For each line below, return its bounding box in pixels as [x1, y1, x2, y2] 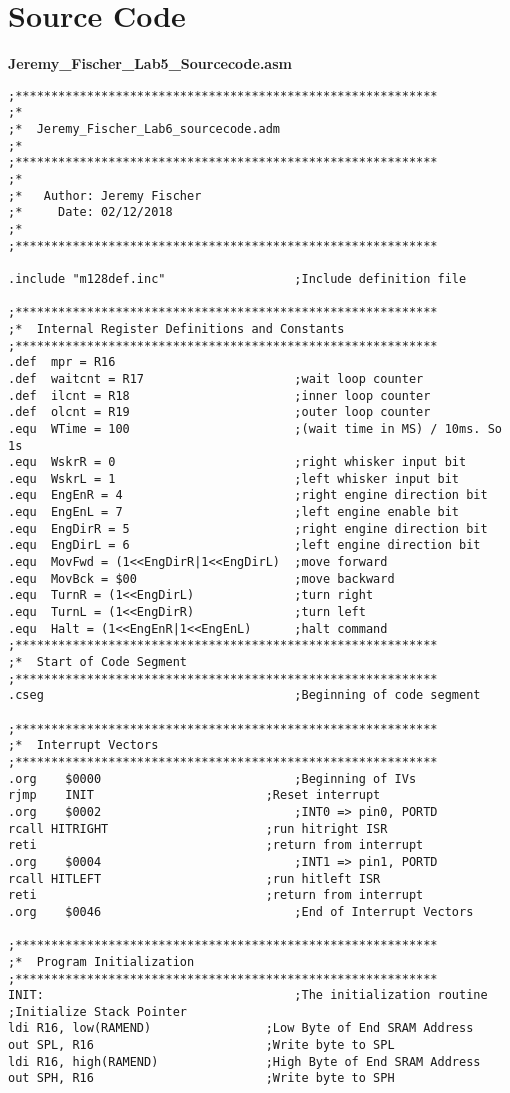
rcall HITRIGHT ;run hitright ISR [8, 821, 388, 836]
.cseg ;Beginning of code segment [8, 688, 481, 703]
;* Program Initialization [8, 954, 195, 969]
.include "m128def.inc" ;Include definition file [8, 271, 467, 286]
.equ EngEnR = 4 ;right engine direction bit [8, 488, 488, 503]
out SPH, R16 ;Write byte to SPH [8, 1071, 395, 1086]
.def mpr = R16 [8, 355, 116, 370]
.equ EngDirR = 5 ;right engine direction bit [8, 521, 488, 536]
